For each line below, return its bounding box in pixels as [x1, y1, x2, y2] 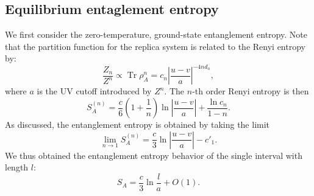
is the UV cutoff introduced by [37, 85, 152, 97]
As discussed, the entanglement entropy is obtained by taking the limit [5, 118, 270, 131]
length [5, 161, 29, 173]
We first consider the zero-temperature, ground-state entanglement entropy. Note [5, 28, 307, 41]
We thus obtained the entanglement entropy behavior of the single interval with [5, 149, 302, 161]
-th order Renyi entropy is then [192, 85, 309, 97]
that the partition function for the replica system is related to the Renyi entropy [5, 40, 305, 52]
